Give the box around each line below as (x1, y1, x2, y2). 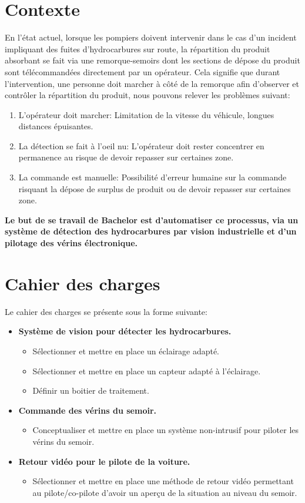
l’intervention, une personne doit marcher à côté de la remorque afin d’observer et (5, 77, 299, 89)
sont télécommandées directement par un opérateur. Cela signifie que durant (5, 65, 280, 78)
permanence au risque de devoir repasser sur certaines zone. (18, 151, 234, 163)
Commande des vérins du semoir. (18, 404, 157, 416)
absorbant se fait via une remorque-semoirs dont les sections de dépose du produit (5, 54, 300, 66)
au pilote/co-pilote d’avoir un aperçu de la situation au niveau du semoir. (32, 486, 297, 498)
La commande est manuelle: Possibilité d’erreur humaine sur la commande (18, 171, 287, 183)
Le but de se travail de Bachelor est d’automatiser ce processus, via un (5, 213, 299, 226)
